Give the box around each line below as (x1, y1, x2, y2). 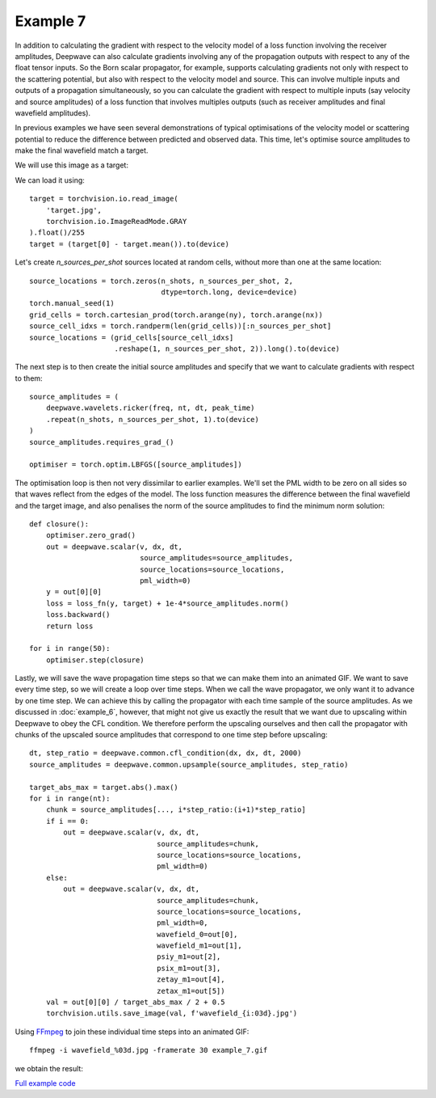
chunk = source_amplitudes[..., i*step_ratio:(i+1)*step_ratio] (45, 805, 306, 814)
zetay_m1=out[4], (156, 975, 225, 984)
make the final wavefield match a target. (15, 146, 149, 155)
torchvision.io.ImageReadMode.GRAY (45, 217, 187, 226)
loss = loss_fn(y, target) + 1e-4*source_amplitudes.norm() (45, 598, 290, 608)
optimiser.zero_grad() (45, 530, 136, 540)
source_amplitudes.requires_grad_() (29, 437, 174, 446)
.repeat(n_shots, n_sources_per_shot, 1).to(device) (45, 415, 260, 424)
